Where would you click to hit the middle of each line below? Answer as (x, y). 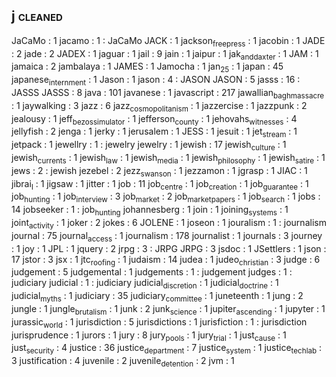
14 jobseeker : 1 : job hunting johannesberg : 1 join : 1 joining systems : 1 (150, 211)
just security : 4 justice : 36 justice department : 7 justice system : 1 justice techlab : (167, 349)
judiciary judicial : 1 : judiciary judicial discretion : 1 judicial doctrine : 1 (145, 284)
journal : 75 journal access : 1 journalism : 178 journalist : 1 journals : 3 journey (167, 236)
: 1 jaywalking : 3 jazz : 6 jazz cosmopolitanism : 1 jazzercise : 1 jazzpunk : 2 (159, 106)
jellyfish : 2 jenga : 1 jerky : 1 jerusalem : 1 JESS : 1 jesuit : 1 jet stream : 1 (154, 132)
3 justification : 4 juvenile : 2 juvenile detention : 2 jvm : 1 (123, 362)
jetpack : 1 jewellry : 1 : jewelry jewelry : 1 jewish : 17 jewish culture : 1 (149, 146)
